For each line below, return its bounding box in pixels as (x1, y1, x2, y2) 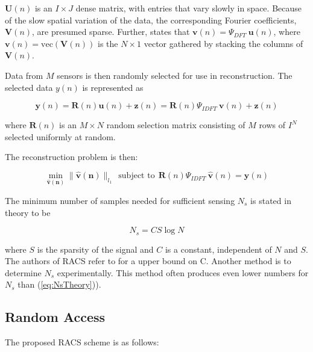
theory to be (5, 206, 51, 218)
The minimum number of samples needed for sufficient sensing (5, 194, 235, 206)
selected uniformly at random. (5, 130, 116, 143)
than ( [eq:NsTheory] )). (17, 278, 101, 291)
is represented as (82, 81, 144, 93)
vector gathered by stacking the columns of (144, 37, 303, 49)
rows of (259, 119, 286, 131)
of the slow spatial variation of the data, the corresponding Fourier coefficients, (5, 13, 297, 26)
